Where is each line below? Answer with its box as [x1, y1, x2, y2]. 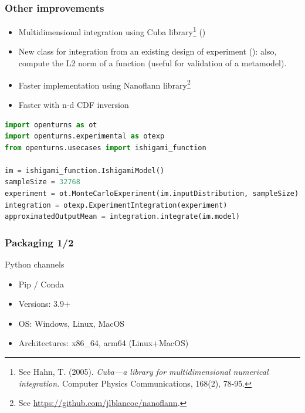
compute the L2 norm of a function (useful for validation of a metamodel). [18, 57, 287, 69]
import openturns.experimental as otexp [5, 132, 165, 141]
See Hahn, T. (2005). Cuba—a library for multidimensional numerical [18, 365, 269, 378]
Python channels [5, 258, 65, 270]
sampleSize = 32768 [5, 178, 80, 187]
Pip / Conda [18, 277, 65, 290]
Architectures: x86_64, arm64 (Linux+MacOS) [18, 337, 189, 349]
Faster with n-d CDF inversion [18, 98, 129, 110]
